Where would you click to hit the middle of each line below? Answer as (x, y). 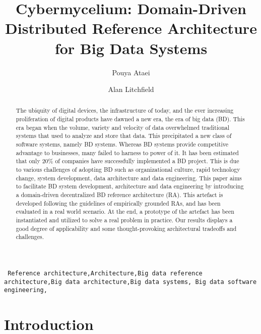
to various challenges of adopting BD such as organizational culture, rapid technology (128, 170)
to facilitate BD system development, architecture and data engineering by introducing (130, 186)
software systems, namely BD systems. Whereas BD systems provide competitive (122, 144)
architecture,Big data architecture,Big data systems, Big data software (130, 282)
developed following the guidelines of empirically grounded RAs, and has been (118, 203)
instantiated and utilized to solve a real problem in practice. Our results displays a (124, 220)
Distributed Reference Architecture (131, 28)
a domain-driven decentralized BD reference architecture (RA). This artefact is (119, 195)
